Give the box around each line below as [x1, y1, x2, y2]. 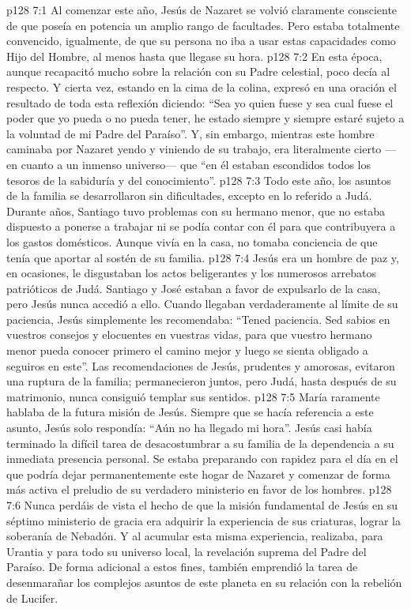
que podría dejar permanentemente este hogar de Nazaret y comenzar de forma [6, 465, 390, 482]
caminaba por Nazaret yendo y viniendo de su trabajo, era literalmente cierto [6, 141, 382, 157]
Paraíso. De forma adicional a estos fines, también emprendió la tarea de [6, 558, 358, 575]
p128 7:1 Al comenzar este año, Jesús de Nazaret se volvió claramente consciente [6, 2, 398, 17]
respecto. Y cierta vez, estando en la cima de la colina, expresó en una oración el [6, 78, 397, 95]
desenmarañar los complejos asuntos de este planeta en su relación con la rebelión [6, 573, 402, 590]
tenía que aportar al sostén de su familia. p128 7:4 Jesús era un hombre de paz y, [6, 249, 399, 265]
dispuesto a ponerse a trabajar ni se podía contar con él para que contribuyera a [6, 218, 396, 235]
